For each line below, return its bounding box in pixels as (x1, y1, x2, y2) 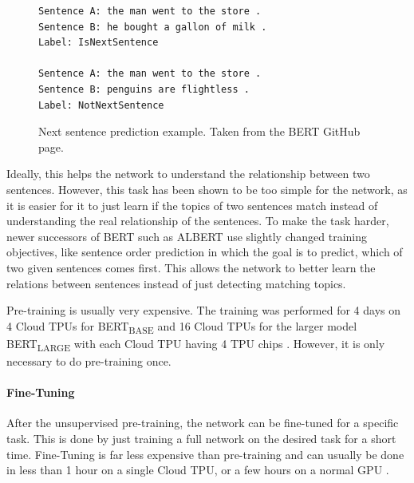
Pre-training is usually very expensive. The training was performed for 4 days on (6, 302, 400, 319)
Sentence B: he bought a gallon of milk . (38, 21, 267, 33)
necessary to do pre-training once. (6, 352, 172, 369)
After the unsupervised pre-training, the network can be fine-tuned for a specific (6, 414, 399, 431)
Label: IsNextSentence (38, 37, 159, 49)
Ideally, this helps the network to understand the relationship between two (6, 165, 370, 182)
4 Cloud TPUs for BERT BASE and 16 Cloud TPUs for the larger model (6, 317, 357, 336)
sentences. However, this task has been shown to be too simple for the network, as (6, 180, 408, 197)
